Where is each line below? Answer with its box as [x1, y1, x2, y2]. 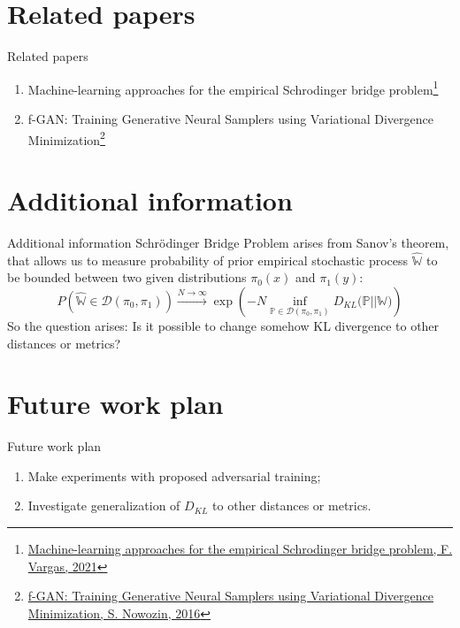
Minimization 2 [27, 127, 105, 149]
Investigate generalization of [27, 496, 180, 515]
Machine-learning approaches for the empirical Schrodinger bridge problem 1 [27, 77, 439, 98]
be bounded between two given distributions [7, 268, 247, 287]
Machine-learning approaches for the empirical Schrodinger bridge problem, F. [27, 540, 453, 558]
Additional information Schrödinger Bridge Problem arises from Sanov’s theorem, [7, 233, 449, 251]
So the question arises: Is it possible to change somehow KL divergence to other [7, 316, 440, 334]
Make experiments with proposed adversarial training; [27, 466, 321, 485]
